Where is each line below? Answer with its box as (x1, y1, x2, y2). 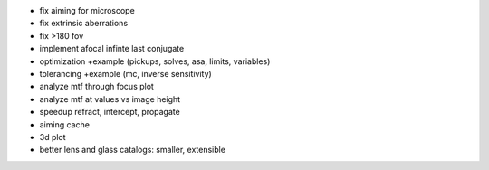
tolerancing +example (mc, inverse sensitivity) (39, 68, 212, 79)
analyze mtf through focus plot (39, 81, 154, 92)
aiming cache (39, 118, 91, 130)
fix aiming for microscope (39, 5, 135, 15)
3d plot (39, 131, 67, 142)
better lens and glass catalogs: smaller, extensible (39, 145, 226, 156)
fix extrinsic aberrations (39, 18, 129, 29)
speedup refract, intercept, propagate (39, 107, 180, 118)
